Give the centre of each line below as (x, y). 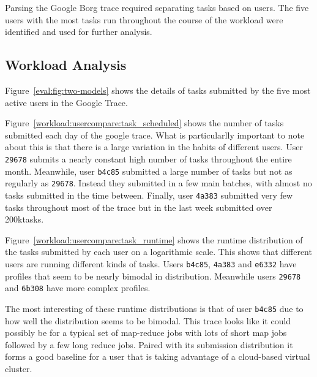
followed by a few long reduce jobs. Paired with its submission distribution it (149, 344)
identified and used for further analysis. (79, 32)
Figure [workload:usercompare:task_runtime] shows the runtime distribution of (154, 239)
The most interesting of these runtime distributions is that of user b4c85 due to (154, 308)
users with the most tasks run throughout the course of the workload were (144, 19)
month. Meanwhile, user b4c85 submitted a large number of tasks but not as (149, 171)
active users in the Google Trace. (66, 102)
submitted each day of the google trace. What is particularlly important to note (155, 135)
